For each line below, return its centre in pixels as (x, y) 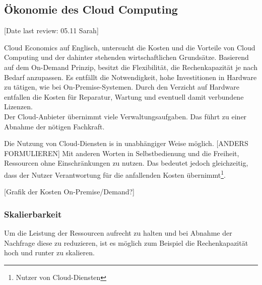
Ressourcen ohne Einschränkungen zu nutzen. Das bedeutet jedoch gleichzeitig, (126, 163)
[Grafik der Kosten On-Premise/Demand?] (69, 192)
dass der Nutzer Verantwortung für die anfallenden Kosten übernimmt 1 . (115, 174)
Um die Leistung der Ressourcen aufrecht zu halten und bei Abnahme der (118, 232)
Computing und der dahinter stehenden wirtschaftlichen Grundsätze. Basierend (126, 57)
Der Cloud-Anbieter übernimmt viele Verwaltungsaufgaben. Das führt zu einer (125, 116)
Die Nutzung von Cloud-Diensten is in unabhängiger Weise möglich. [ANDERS (126, 143)
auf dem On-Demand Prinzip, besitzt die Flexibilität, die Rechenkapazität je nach (131, 67)
